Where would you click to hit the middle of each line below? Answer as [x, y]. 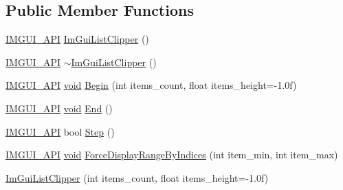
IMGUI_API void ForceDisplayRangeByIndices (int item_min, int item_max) [172, 155]
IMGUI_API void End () [59, 108]
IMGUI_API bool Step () [60, 131]
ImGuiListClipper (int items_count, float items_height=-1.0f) [137, 177]
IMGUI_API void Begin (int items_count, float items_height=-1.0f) [151, 85]
